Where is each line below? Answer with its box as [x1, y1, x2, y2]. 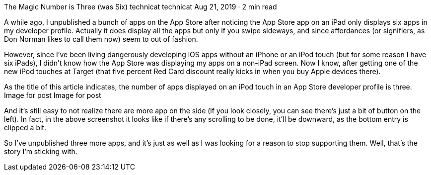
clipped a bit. [4, 123, 46, 132]
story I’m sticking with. [4, 147, 77, 156]
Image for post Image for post [4, 91, 101, 99]
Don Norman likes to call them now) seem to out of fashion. [4, 35, 198, 43]
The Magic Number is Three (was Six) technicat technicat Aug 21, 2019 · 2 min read [4, 2, 277, 11]
